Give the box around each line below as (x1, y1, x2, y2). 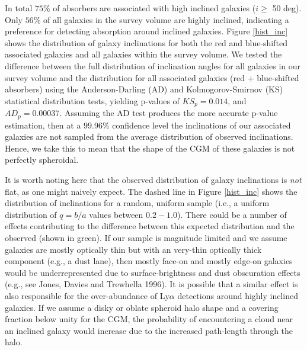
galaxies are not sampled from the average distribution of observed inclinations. (5, 130, 293, 143)
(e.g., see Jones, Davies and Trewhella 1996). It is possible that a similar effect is (5, 278, 298, 290)
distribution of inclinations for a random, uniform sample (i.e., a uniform (5, 197, 270, 209)
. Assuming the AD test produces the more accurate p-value (59, 107, 278, 119)
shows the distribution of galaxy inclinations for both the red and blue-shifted (5, 36, 287, 49)
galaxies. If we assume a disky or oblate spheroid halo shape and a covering (5, 301, 279, 313)
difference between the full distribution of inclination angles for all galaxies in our (5, 59, 300, 72)
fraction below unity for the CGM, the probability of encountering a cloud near (5, 313, 293, 325)
